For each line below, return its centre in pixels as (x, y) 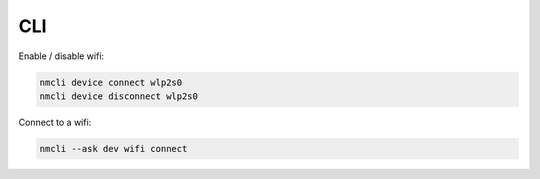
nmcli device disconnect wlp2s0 (119, 96)
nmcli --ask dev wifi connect (113, 148)
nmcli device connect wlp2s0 (111, 82)
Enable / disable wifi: (61, 56)
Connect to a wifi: (55, 122)
